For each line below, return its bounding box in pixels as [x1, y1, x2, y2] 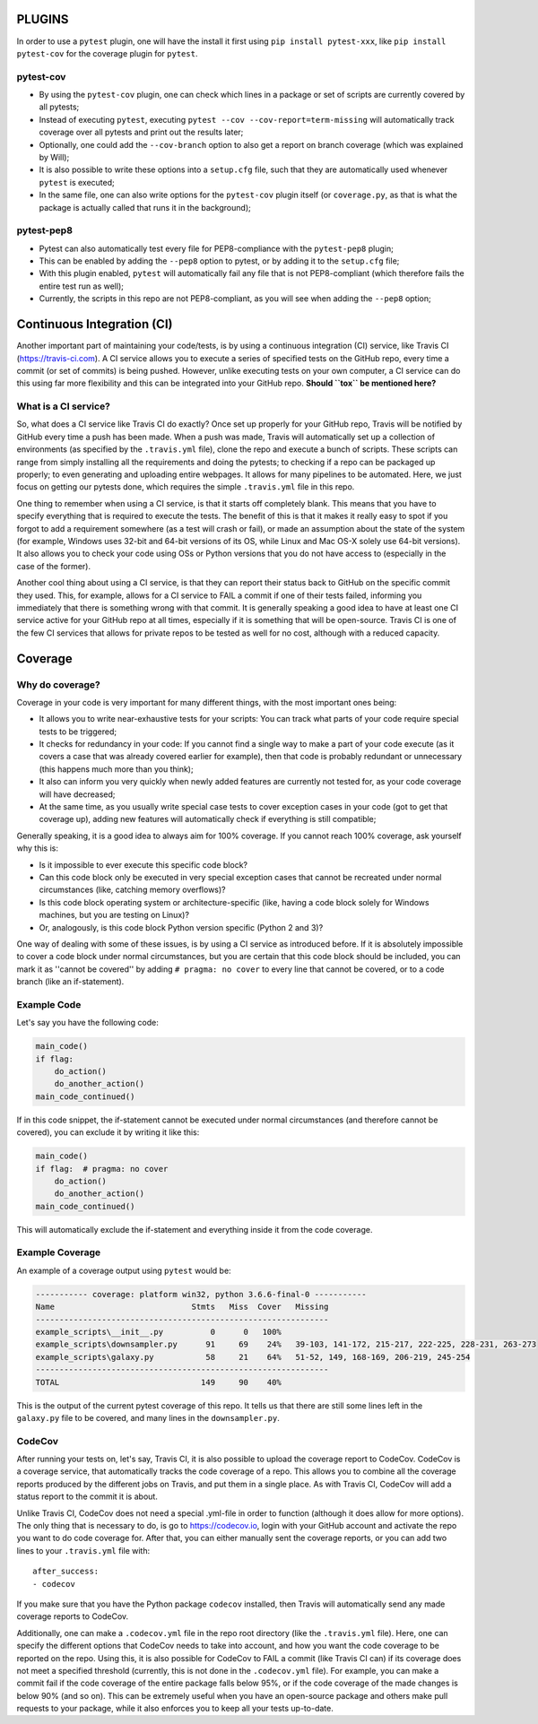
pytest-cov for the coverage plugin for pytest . [16, 48, 198, 58]
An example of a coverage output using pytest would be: [16, 1265, 232, 1276]
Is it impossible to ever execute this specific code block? [39, 859, 248, 870]
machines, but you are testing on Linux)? [39, 910, 190, 921]
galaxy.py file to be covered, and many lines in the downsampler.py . [16, 1412, 280, 1423]
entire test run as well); [39, 281, 125, 291]
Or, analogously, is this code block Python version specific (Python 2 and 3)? [39, 922, 324, 932]
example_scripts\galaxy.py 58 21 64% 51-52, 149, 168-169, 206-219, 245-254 [35, 1352, 471, 1362]
